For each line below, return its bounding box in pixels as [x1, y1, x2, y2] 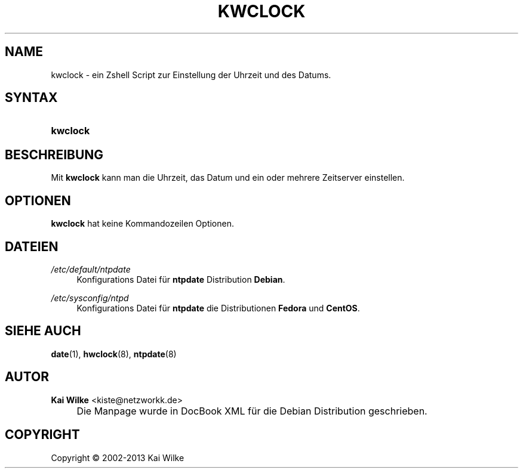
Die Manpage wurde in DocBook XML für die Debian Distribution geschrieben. [76, 404, 427, 417]
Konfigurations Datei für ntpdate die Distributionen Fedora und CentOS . [76, 302, 360, 313]
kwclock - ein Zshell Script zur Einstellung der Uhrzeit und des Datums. [51, 69, 331, 80]
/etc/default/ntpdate [51, 264, 131, 274]
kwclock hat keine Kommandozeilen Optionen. [51, 218, 234, 229]
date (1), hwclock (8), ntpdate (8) [51, 348, 177, 359]
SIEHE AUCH [5, 323, 81, 339]
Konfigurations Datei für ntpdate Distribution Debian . [76, 274, 285, 285]
